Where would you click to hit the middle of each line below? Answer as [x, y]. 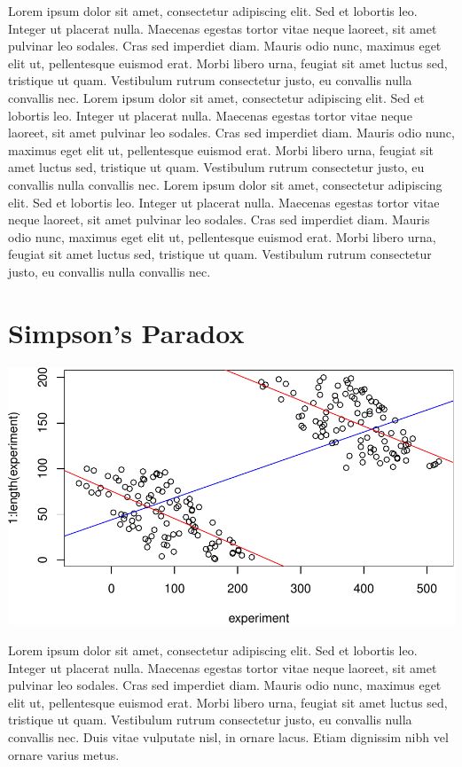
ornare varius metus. [64, 754]
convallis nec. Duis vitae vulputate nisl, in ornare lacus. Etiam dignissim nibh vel [228, 736]
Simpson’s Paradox [126, 332]
